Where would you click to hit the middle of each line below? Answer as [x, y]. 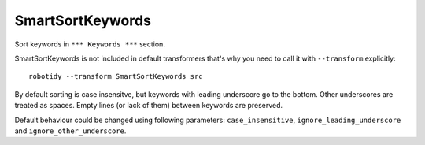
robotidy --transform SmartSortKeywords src [116, 76]
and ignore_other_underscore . [70, 131]
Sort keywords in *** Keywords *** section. [90, 44]
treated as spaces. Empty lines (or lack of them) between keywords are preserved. [149, 106]
